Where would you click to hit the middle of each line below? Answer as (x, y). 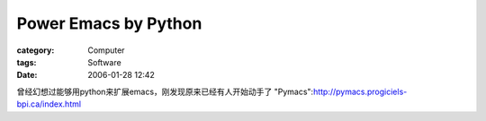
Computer (106, 50)
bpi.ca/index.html (49, 104)
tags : (27, 62)
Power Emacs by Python (109, 23)
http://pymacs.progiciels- (360, 91)
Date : (27, 75)
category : (36, 50)
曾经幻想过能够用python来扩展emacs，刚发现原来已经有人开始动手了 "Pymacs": (165, 91)
